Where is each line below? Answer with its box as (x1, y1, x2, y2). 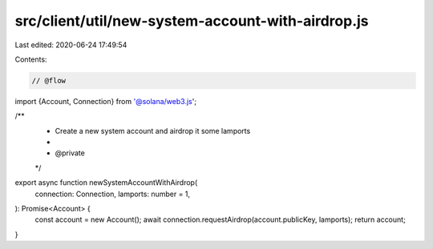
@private (55, 148, 86, 158)
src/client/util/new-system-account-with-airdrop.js (14, 12, 369, 30)
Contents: (14, 54, 47, 64)
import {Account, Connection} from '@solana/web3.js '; (14, 96, 196, 106)
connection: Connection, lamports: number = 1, (34, 189, 191, 199)
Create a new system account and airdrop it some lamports (55, 126, 251, 135)
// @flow (31, 76, 67, 85)
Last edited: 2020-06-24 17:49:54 (14, 40, 127, 50)
